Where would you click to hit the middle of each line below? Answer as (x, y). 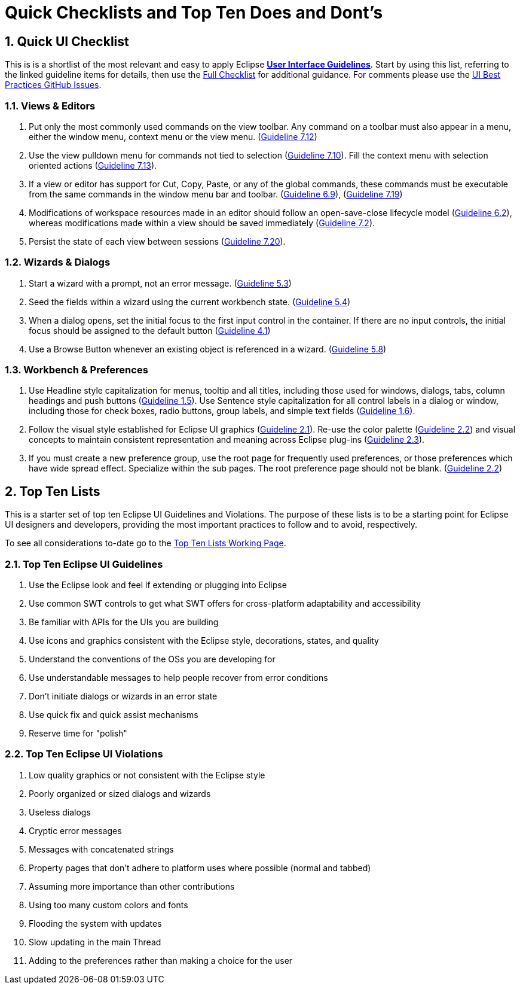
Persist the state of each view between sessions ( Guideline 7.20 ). (157, 241)
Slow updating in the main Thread (95, 942)
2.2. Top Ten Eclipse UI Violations (84, 754)
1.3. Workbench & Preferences (77, 370)
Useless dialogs (60, 812)
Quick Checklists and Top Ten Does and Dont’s (194, 13)
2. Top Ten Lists (53, 491)
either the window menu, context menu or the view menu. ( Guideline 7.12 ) (173, 136)
